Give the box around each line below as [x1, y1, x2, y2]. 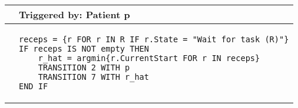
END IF [19, 82, 48, 91]
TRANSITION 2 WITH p [38, 63, 130, 72]
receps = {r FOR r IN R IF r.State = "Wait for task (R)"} [19, 35, 289, 44]
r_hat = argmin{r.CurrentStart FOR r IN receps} [38, 53, 260, 63]
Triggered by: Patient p [19, 8, 130, 21]
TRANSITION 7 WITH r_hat [38, 72, 149, 82]
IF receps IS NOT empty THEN [19, 44, 149, 53]
